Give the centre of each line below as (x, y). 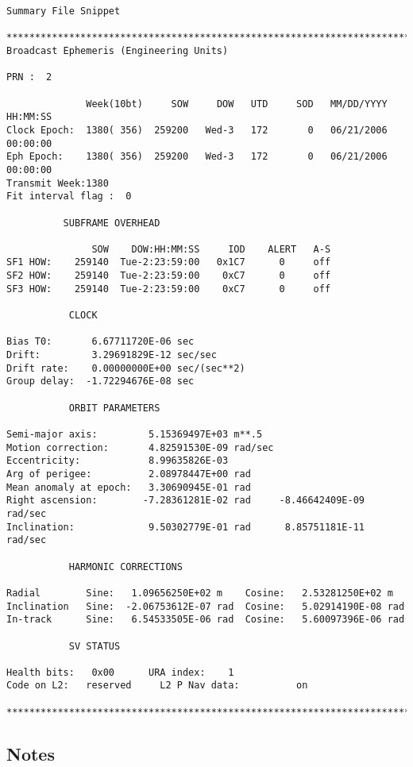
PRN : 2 (29, 77)
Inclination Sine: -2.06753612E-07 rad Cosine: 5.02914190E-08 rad (206, 606)
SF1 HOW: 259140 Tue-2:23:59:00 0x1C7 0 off (169, 262)
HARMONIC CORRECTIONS (125, 567)
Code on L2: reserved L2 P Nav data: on (157, 686)
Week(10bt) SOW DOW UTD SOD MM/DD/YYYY (237, 104)
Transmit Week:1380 (58, 183)
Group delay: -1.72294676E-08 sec (100, 382)
